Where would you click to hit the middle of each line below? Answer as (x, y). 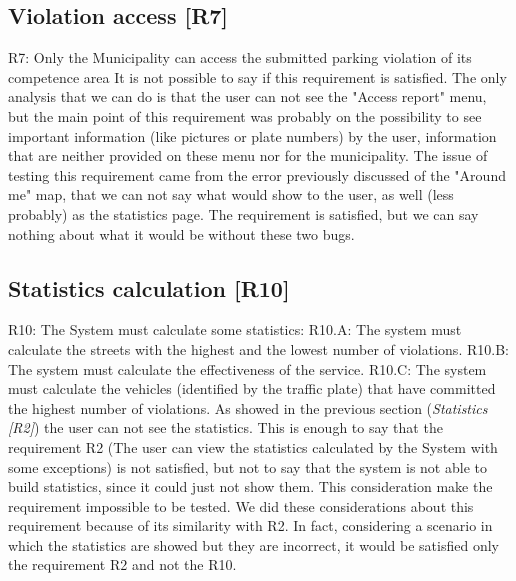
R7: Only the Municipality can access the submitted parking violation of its (240, 57)
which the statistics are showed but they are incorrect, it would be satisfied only (253, 544)
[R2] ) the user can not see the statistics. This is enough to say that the (225, 427)
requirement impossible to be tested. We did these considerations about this (241, 505)
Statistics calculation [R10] (149, 287)
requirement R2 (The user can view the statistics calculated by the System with (253, 446)
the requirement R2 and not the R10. (122, 564)
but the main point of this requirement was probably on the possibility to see (245, 115)
